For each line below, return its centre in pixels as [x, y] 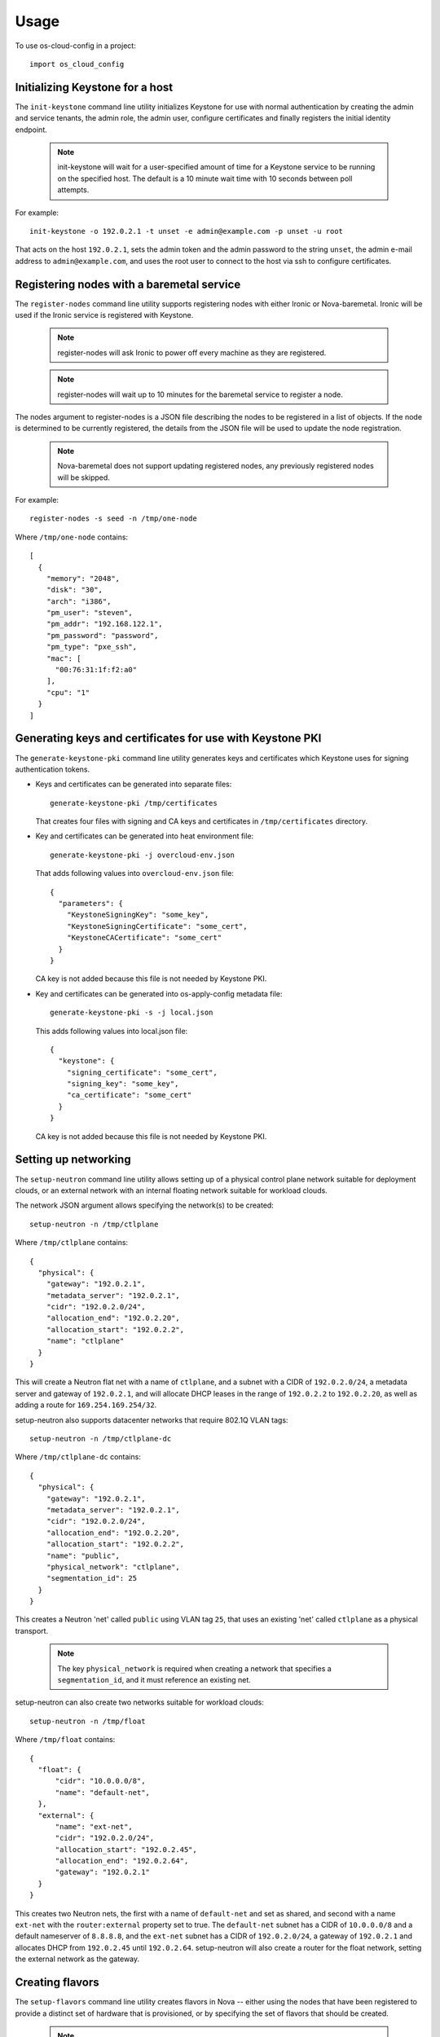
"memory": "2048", [83, 578]
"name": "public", [83, 1555]
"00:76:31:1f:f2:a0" [96, 670]
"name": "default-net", [103, 1792]
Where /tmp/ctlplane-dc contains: [78, 1457]
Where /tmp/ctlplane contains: [72, 1243]
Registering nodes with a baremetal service [128, 284]
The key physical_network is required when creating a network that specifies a [194, 1668]
